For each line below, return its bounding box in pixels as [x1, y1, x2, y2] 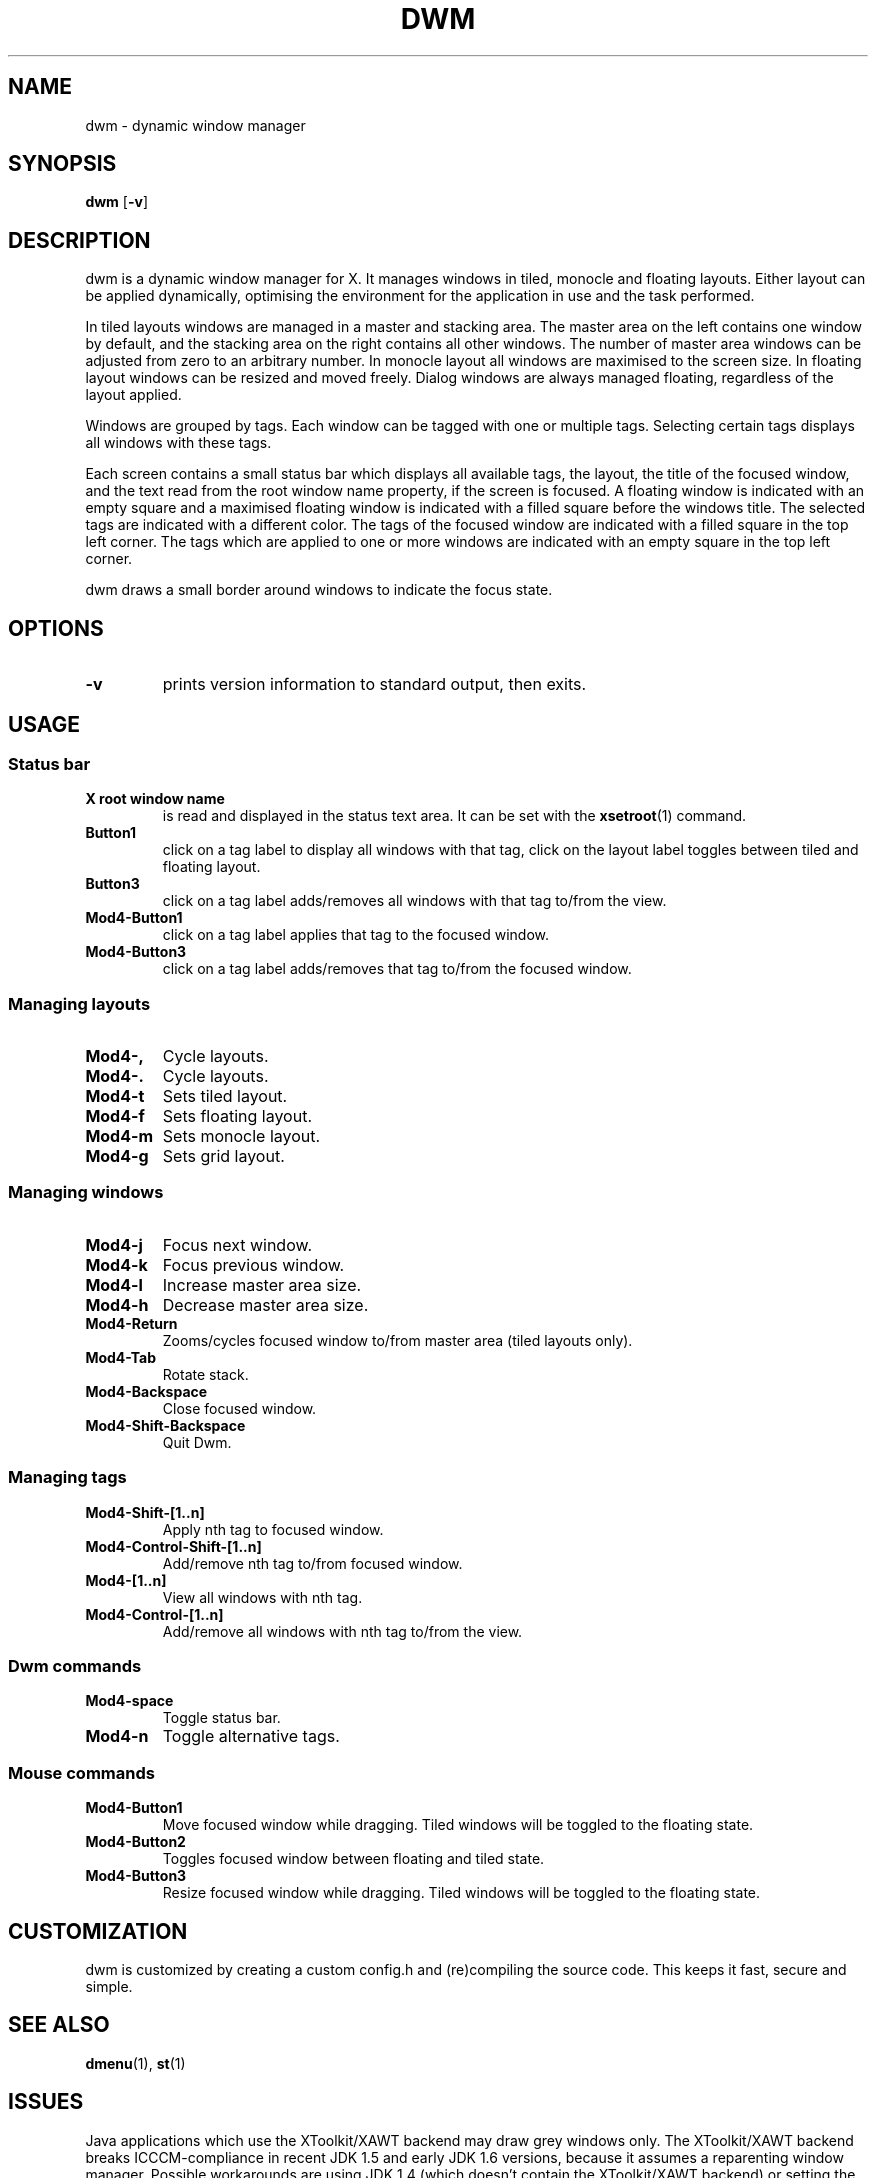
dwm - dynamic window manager [85, 116, 306, 134]
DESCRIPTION [8, 227, 151, 253]
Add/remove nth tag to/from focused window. [162, 1554, 463, 1572]
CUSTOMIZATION [8, 1918, 188, 1944]
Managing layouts [8, 993, 151, 1014]
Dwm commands [8, 1655, 142, 1676]
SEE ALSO [8, 2012, 110, 2038]
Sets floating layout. [162, 1106, 313, 1127]
